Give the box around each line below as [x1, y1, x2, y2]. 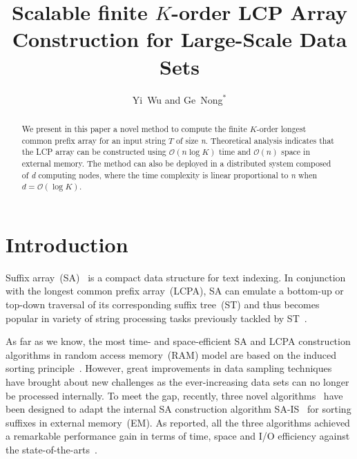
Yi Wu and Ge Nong [132, 92, 223, 106]
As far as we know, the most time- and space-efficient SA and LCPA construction [6, 334, 351, 348]
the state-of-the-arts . [6, 442, 97, 456]
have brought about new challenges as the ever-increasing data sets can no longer [6, 374, 349, 388]
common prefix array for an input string [21, 134, 166, 146]
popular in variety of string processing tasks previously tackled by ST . [6, 310, 307, 325]
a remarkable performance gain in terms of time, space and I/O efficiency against [6, 429, 350, 443]
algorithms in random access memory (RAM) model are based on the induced [6, 347, 336, 362]
